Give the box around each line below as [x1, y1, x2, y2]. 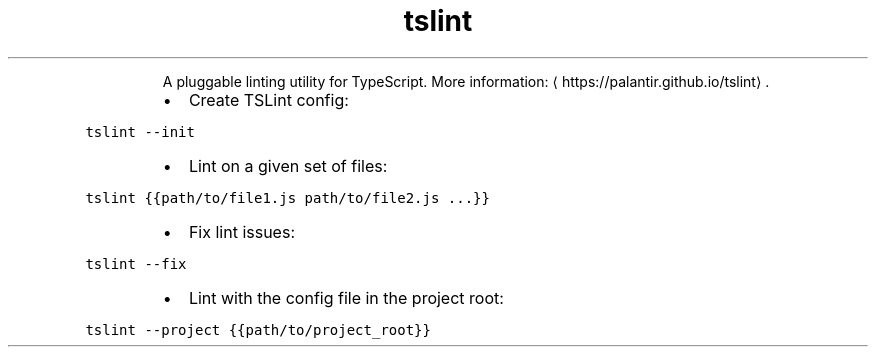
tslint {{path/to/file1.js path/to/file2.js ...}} [85, 189, 490, 206]
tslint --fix [85, 255, 187, 272]
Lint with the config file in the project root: [188, 287, 504, 308]
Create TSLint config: [188, 89, 349, 110]
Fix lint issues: [188, 221, 295, 242]
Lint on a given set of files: [188, 155, 388, 176]
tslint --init [85, 123, 195, 140]
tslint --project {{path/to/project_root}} [85, 321, 431, 338]
